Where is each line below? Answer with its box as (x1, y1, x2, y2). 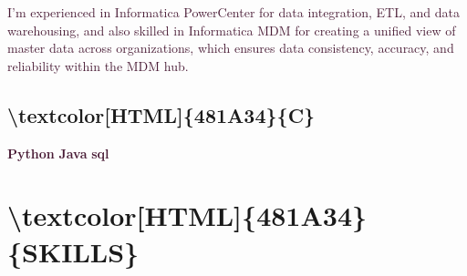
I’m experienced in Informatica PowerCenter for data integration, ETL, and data (7, 3, 460, 21)
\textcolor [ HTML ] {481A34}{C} (7, 100, 316, 128)
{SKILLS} (7, 232, 140, 270)
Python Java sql (7, 143, 109, 162)
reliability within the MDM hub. (7, 56, 189, 75)
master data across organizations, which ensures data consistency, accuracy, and (7, 38, 454, 57)
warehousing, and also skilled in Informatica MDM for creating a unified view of (7, 20, 456, 39)
